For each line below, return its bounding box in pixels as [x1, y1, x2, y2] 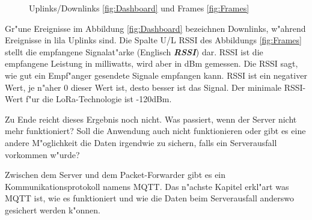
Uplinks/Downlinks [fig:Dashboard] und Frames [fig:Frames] [29, 2, 249, 14]
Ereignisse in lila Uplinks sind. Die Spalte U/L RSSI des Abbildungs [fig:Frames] [5, 34, 302, 46]
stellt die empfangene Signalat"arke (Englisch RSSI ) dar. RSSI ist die [5, 45, 263, 58]
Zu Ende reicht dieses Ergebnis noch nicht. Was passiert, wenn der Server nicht [5, 112, 297, 125]
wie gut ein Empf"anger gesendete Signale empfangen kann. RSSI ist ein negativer [5, 69, 307, 81]
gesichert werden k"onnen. [5, 203, 100, 216]
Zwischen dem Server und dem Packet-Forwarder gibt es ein [5, 168, 226, 181]
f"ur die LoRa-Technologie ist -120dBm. [26, 93, 172, 105]
